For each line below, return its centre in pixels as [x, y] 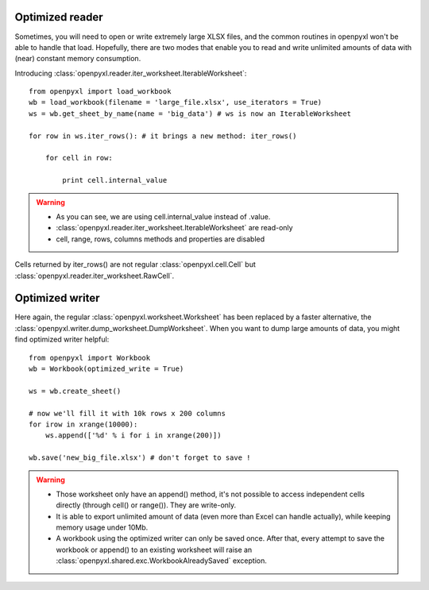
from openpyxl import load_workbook [100, 92]
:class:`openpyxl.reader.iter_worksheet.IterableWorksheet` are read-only [174, 228]
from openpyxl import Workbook [90, 358]
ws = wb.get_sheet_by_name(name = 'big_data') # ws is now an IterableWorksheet [190, 114]
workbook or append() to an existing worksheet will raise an [154, 550]
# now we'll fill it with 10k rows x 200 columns [128, 413]
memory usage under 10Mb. [102, 527]
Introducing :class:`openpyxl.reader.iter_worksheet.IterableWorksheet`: [131, 73]
